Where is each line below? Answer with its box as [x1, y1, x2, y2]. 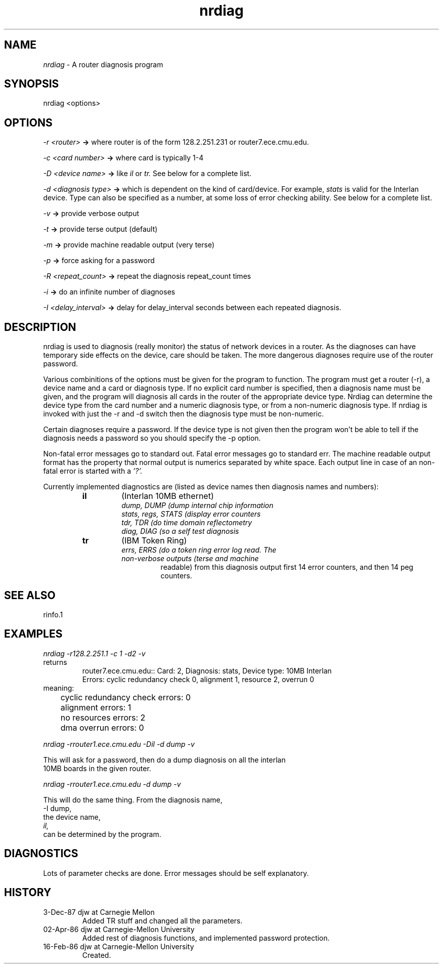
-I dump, [43, 804, 72, 813]
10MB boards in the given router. [43, 764, 151, 773]
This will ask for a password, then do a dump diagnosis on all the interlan [43, 755, 286, 764]
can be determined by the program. [43, 829, 161, 838]
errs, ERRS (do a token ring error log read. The [121, 545, 277, 555]
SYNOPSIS [4, 77, 59, 91]
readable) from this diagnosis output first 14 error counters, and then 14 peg [160, 563, 414, 572]
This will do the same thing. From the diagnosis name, [43, 795, 223, 804]
